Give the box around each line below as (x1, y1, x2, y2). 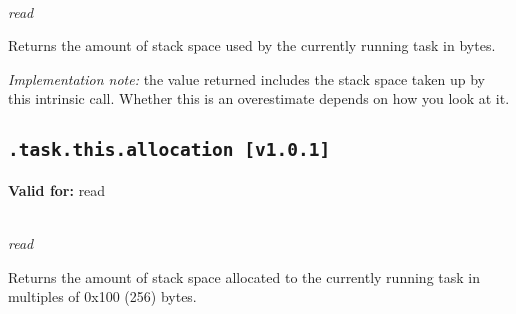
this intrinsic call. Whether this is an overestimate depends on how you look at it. (8, 88, 510, 109)
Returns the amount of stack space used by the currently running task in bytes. (8, 35, 496, 56)
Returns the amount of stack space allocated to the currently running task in (8, 266, 480, 287)
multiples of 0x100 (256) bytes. (8, 286, 197, 307)
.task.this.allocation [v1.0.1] (8, 139, 331, 161)
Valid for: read (8, 179, 106, 200)
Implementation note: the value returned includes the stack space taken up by (8, 68, 485, 89)
